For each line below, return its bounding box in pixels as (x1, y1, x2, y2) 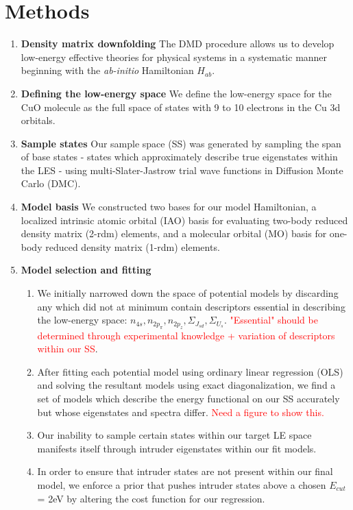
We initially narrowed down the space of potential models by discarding (37, 286, 339, 300)
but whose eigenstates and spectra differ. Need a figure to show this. (37, 404, 324, 419)
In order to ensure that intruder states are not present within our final (37, 464, 333, 478)
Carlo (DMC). (21, 176, 81, 191)
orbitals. (21, 113, 56, 127)
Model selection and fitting (21, 263, 151, 277)
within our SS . (37, 341, 98, 356)
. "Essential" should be (223, 313, 318, 327)
